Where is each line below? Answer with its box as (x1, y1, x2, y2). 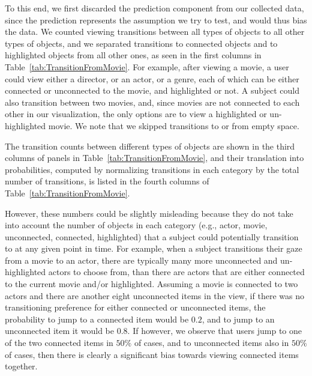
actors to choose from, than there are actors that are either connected (48, 265, 305, 278)
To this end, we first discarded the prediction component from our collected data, (5, 2, 304, 14)
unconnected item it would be (5, 324, 114, 337)
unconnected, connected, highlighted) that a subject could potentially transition (5, 230, 299, 243)
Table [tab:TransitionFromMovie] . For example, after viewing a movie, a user (5, 60, 289, 73)
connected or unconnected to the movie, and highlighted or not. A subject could (5, 84, 299, 97)
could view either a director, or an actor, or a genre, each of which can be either (5, 72, 299, 85)
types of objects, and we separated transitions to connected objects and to (5, 37, 278, 49)
